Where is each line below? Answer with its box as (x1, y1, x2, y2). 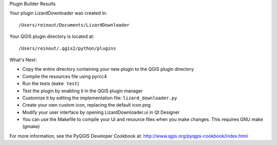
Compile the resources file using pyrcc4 (22, 73, 107, 79)
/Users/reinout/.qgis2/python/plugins (18, 45, 116, 51)
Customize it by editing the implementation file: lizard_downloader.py (22, 95, 177, 101)
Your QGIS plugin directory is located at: (9, 33, 94, 39)
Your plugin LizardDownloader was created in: (9, 10, 107, 16)
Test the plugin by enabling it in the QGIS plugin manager (22, 88, 143, 94)
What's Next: (9, 56, 37, 63)
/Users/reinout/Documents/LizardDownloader (18, 22, 130, 28)
